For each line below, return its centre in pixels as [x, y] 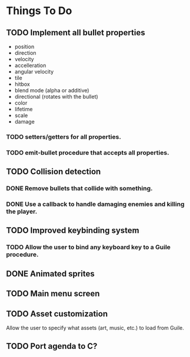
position [24, 46]
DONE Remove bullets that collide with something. [79, 188]
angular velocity [34, 71]
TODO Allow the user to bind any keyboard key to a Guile [88, 247]
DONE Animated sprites [51, 274]
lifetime [24, 109]
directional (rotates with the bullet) [56, 96]
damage [25, 121]
